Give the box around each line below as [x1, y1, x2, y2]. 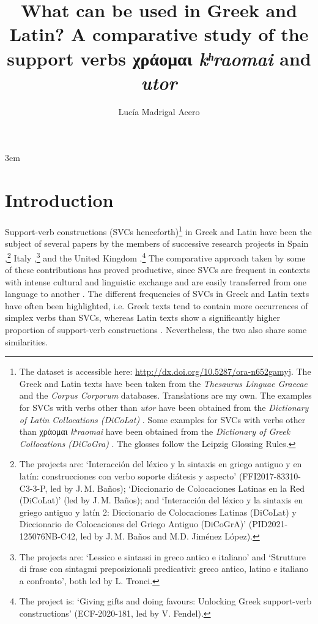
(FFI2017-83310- [239, 470, 301, 482]
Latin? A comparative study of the [9, 21, 309, 47]
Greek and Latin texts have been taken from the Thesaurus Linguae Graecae [19, 377, 308, 389]
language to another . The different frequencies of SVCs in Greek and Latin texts [5, 287, 309, 300]
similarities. [5, 335, 48, 348]
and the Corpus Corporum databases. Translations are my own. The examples [19, 389, 312, 402]
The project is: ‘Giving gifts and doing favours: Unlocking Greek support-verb [19, 595, 312, 607]
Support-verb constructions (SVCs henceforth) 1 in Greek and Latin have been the [5, 224, 312, 238]
